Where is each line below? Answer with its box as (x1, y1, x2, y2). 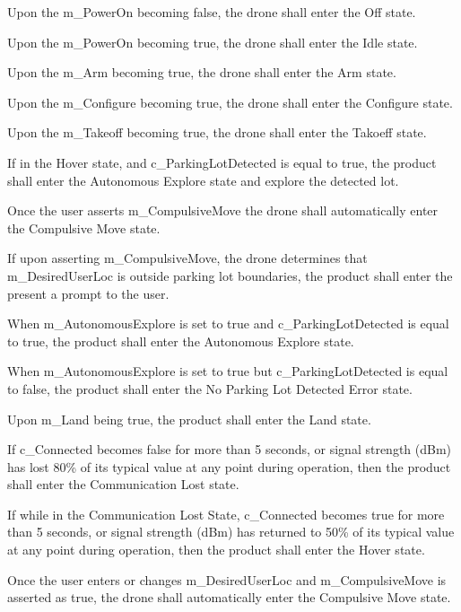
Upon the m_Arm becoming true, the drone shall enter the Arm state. (7, 63, 396, 82)
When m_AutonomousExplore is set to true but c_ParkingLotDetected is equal (7, 362, 448, 380)
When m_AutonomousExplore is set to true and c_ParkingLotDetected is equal (7, 314, 449, 333)
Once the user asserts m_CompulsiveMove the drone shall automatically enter (7, 201, 439, 220)
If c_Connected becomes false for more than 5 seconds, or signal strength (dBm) (7, 440, 452, 459)
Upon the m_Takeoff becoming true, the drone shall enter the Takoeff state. (7, 123, 427, 142)
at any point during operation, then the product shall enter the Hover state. (7, 540, 425, 559)
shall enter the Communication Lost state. (7, 475, 239, 494)
